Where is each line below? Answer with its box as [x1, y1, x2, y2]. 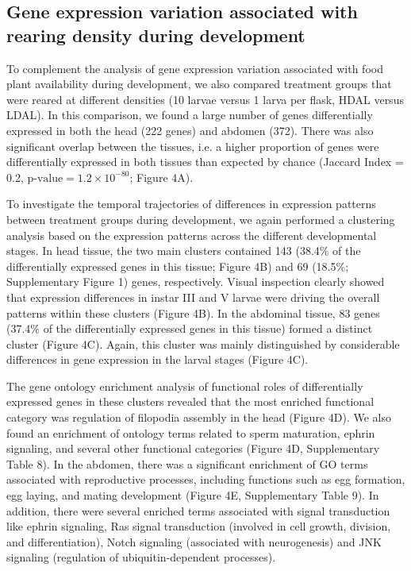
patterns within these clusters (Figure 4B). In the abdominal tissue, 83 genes [6, 304, 380, 321]
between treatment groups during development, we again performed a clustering [6, 210, 395, 227]
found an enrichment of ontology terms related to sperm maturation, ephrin [6, 424, 375, 441]
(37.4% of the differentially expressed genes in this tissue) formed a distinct [6, 320, 373, 337]
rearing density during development [6, 22, 305, 47]
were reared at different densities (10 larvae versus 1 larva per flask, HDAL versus [6, 91, 404, 107]
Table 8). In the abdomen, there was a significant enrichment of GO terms [6, 455, 368, 472]
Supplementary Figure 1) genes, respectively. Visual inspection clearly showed [6, 273, 385, 290]
